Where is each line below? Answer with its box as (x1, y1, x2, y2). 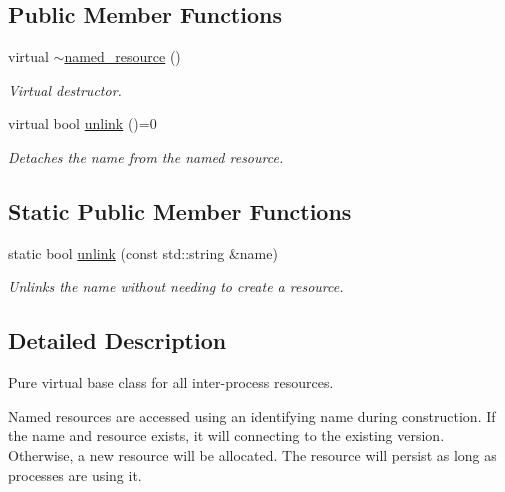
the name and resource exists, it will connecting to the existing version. (8, 425, 445, 446)
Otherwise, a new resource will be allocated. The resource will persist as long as (8, 444, 497, 465)
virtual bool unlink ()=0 (8, 113, 157, 134)
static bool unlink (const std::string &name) (8, 242, 278, 263)
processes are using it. (8, 464, 142, 485)
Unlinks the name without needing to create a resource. (8, 276, 344, 297)
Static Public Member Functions (8, 195, 352, 226)
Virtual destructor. (8, 79, 122, 100)
